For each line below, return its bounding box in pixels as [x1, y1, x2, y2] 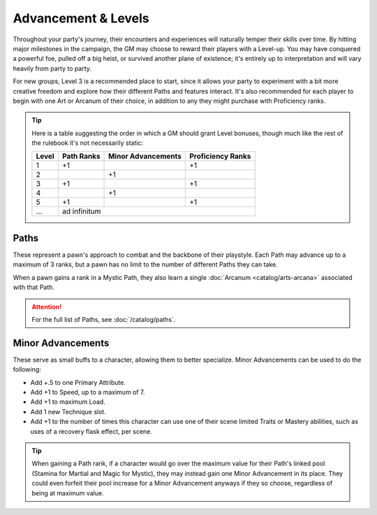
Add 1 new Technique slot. [30, 407, 106, 416]
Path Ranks [61, 151, 101, 161]
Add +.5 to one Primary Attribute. [30, 378, 126, 386]
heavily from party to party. [13, 64, 92, 73]
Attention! [31, 302, 62, 311]
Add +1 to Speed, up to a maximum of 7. [30, 388, 145, 396]
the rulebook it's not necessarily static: [31, 139, 143, 147]
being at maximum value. [31, 488, 104, 497]
